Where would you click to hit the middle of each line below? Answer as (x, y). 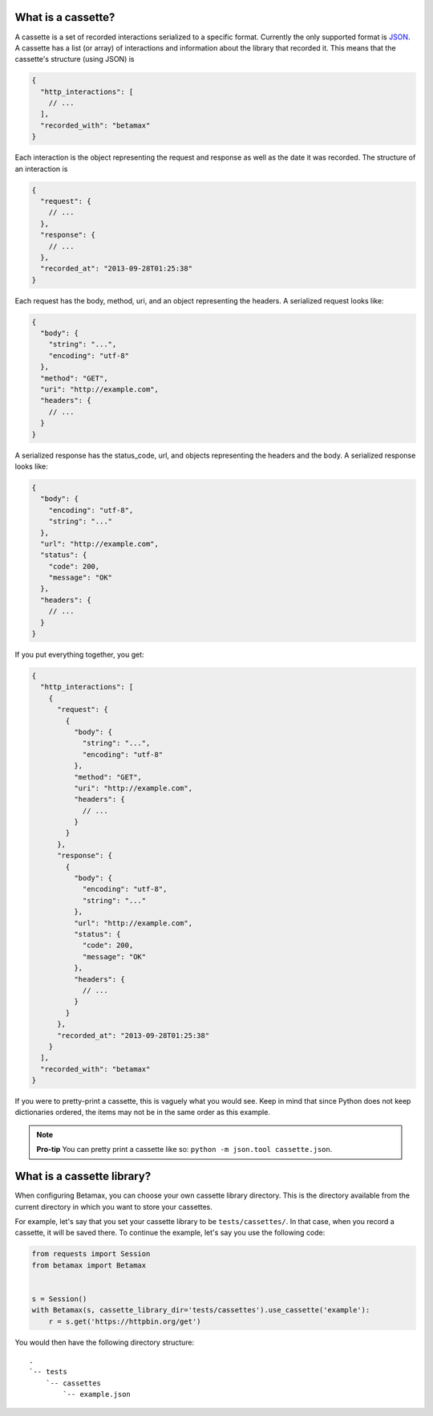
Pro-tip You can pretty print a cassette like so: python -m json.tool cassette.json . (184, 1149)
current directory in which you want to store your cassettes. (113, 1206)
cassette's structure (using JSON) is (75, 59)
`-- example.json (97, 1394)
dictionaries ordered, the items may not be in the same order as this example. (142, 1113)
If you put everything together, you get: (79, 655)
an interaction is (41, 169)
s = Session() (59, 1299)
